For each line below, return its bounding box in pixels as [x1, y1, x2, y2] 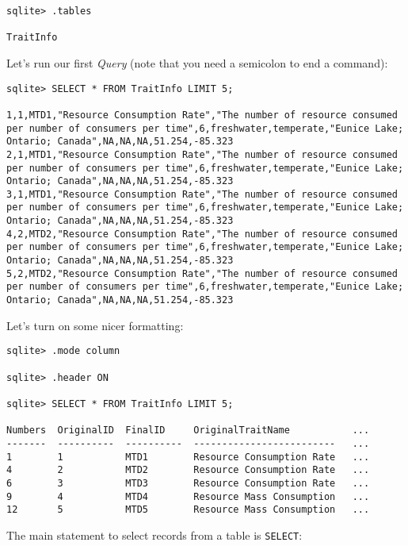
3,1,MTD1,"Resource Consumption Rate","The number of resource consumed [6, 188, 398, 200]
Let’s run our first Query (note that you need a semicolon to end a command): [6, 54, 388, 71]
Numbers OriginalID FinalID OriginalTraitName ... [6, 425, 370, 436]
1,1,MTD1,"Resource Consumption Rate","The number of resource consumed [6, 109, 398, 121]
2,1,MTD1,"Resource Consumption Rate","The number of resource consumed [6, 148, 398, 160]
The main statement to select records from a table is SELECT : [6, 526, 303, 543]
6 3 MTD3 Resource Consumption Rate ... [6, 477, 370, 489]
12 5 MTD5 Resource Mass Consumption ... [6, 504, 370, 516]
